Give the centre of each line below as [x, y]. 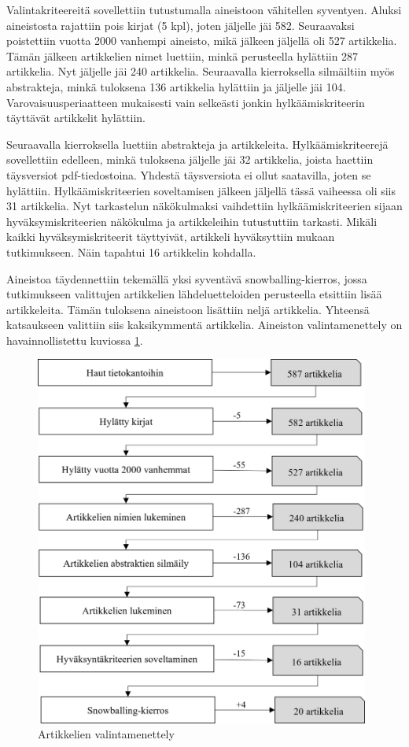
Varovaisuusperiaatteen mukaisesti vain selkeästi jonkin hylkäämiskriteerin [186, 102]
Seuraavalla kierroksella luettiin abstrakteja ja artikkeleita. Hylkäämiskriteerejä [197, 144]
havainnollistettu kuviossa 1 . [75, 340]
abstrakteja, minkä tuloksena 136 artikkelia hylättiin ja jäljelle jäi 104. [176, 86]
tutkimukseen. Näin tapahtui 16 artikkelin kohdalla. [131, 251]
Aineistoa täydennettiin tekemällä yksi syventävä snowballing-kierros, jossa [187, 278]
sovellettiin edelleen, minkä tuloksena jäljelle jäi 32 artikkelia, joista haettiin [190, 159]
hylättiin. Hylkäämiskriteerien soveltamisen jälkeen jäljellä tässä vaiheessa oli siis [201, 190]
